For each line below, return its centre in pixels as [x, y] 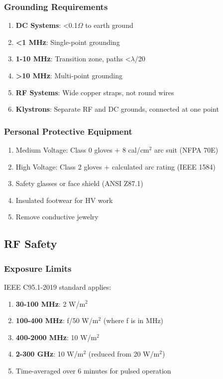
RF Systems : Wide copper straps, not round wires [95, 92]
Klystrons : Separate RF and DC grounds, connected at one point [117, 109]
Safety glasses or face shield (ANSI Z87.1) [79, 183]
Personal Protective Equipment [68, 131]
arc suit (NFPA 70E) [186, 150]
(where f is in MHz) [133, 320]
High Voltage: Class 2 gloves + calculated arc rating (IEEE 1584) [115, 166]
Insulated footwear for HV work [64, 200]
